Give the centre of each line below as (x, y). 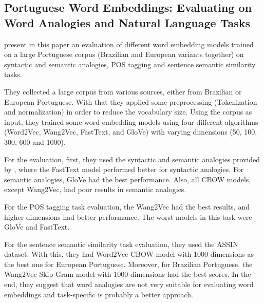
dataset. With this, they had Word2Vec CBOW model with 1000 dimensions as (129, 254)
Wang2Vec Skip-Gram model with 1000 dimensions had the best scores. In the (128, 274)
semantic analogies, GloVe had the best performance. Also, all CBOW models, (128, 179)
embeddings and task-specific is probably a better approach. (99, 294)
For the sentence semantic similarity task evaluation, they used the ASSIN (121, 244)
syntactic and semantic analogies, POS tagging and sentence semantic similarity (130, 64)
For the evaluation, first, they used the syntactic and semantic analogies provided (132, 159)
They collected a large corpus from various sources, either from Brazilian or (123, 91)
